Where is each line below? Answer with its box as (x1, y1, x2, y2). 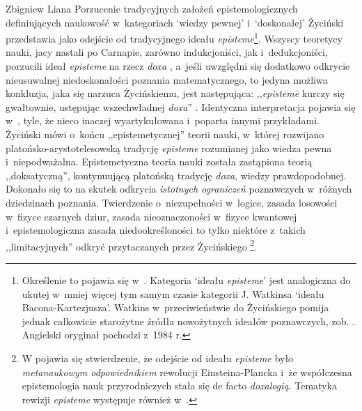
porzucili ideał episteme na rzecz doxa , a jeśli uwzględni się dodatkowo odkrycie (6, 59, 350, 73)
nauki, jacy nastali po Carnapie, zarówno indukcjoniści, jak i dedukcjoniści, (6, 45, 328, 59)
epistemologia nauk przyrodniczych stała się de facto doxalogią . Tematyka (22, 378, 337, 393)
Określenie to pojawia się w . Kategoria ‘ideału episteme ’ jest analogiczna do (22, 273, 351, 287)
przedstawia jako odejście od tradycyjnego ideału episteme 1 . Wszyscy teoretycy (6, 29, 343, 45)
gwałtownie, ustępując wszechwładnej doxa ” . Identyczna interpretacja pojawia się (6, 99, 356, 114)
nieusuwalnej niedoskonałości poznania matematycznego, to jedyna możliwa (6, 72, 328, 87)
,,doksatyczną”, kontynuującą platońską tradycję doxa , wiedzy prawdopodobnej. (6, 167, 347, 182)
